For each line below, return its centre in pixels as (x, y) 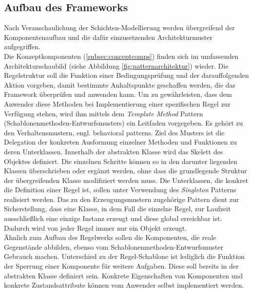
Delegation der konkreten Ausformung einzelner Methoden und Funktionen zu (120, 142)
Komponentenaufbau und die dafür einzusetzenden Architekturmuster (108, 37)
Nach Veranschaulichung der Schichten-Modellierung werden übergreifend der (119, 27)
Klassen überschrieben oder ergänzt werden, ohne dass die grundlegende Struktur (126, 171)
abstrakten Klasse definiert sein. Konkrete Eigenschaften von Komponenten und (123, 275)
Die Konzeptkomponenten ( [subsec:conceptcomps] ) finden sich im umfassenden (121, 56)
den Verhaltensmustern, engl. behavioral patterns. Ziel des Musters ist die (114, 132)
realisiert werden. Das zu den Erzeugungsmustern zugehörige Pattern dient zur (122, 199)
